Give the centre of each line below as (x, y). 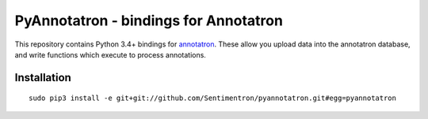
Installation (43, 78)
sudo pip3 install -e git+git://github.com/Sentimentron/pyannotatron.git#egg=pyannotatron (212, 98)
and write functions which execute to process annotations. (110, 54)
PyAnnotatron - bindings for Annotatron (149, 20)
